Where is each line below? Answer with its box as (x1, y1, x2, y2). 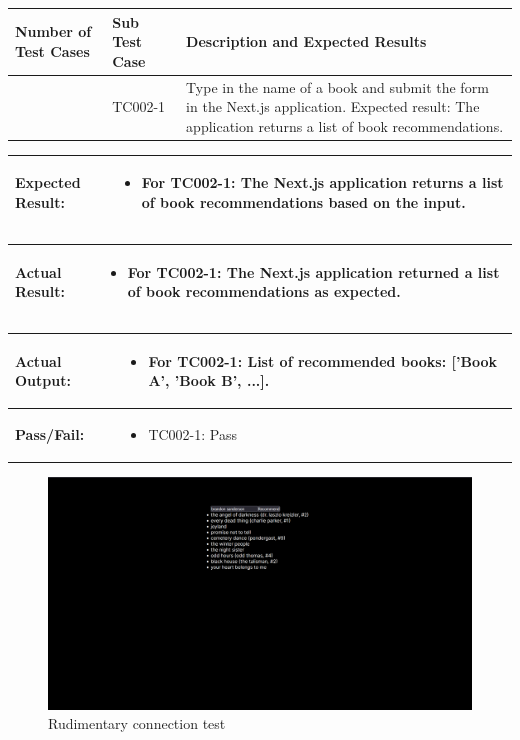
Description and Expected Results (186, 31, 427, 52)
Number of (15, 21, 92, 42)
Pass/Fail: (15, 424, 85, 445)
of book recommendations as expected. (127, 281, 401, 302)
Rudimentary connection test (48, 713, 226, 734)
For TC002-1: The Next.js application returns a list (141, 172, 504, 193)
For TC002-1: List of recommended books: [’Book (148, 350, 497, 371)
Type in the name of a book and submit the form (186, 76, 489, 97)
